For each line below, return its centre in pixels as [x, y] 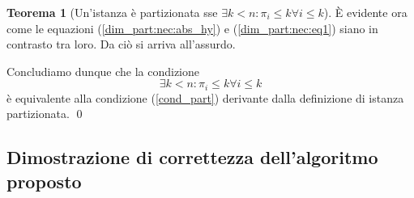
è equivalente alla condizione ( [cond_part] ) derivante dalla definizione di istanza [205, 97]
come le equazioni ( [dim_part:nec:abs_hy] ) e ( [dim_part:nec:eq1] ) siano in [192, 28]
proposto [44, 181]
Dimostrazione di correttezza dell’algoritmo [192, 157]
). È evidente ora [365, 12]
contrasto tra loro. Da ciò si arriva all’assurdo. [121, 44]
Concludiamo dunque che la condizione [103, 71]
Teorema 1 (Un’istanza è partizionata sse [112, 12]
